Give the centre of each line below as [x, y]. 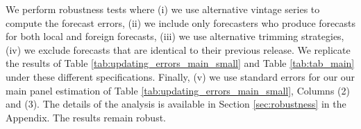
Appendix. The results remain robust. [86, 117]
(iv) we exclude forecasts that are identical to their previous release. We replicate [178, 49]
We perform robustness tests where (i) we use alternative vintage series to [163, 9]
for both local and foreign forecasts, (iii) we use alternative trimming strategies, [175, 36]
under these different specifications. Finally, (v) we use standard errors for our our [180, 76]
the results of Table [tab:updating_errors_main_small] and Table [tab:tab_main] [180, 63]
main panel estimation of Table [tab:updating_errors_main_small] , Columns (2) [178, 90]
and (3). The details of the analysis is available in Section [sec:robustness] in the [176, 104]
